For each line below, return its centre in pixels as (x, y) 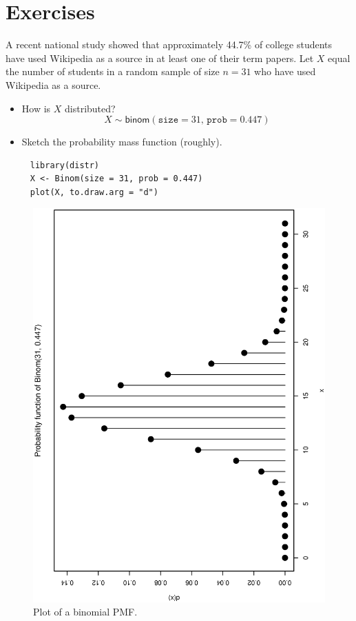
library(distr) (65, 165)
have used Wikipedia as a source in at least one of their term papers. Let (160, 58)
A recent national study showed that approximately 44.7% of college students (169, 44)
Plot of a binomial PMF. (85, 612)
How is (36, 108)
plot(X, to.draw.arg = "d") (94, 192)
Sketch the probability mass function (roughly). (122, 142)
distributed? (90, 108)
